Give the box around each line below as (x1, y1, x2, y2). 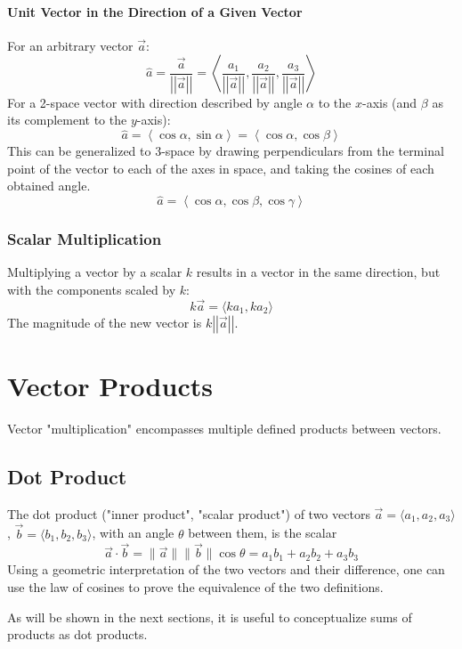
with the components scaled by (7, 280, 176, 299)
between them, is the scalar (188, 523, 337, 542)
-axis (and (361, 93, 417, 111)
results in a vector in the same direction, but (196, 263, 441, 281)
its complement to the (7, 110, 127, 129)
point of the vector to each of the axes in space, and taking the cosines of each (7, 158, 434, 177)
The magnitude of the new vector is (7, 312, 202, 331)
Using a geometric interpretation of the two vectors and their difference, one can (7, 560, 445, 579)
